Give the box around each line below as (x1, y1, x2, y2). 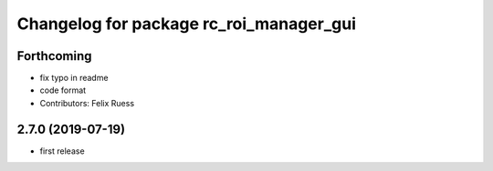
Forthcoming (16, 48, 92, 64)
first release (39, 146, 86, 156)
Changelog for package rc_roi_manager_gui (16, 14, 356, 34)
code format (39, 85, 87, 96)
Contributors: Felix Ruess (39, 97, 135, 108)
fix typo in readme (39, 73, 109, 84)
